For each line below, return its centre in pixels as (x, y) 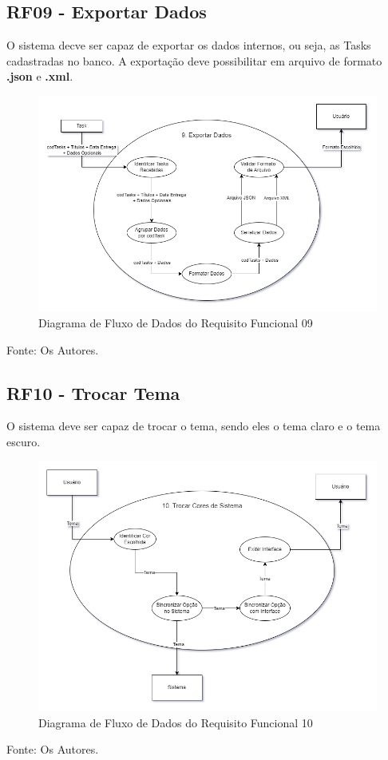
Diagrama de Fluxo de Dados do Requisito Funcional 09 (176, 323)
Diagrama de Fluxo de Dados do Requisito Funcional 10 (176, 722)
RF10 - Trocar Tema (93, 392)
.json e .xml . (40, 76)
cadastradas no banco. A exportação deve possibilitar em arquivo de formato (194, 60)
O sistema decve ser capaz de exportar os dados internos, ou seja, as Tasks (189, 45)
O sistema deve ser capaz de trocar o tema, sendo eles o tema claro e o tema (194, 426)
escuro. (24, 442)
